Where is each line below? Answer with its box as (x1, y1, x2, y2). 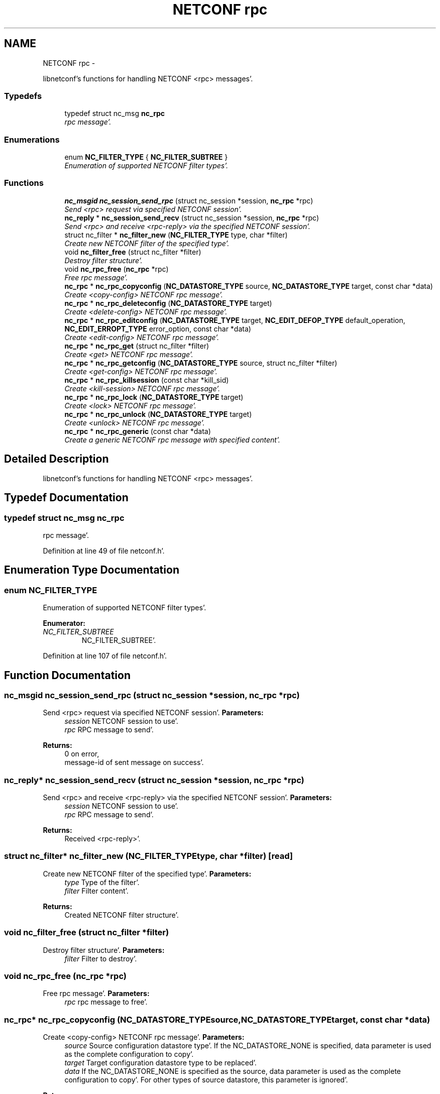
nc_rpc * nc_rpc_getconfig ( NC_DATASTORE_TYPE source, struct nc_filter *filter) (64, 358, 338, 367)
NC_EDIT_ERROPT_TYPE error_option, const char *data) (64, 324, 251, 333)
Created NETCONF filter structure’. (64, 910, 179, 919)
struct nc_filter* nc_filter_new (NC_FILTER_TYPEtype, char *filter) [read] (4, 851, 293, 861)
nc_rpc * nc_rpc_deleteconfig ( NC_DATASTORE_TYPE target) (64, 298, 272, 307)
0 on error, (64, 749, 99, 758)
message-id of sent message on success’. (64, 758, 204, 767)
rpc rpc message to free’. (64, 998, 148, 1007)
